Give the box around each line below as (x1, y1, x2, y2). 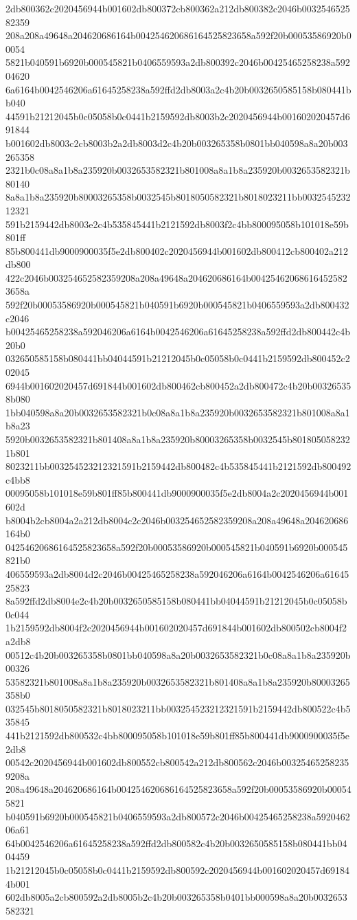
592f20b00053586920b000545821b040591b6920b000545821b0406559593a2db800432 (5, 298, 349, 312)
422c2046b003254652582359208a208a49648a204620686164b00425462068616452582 (5, 270, 347, 284)
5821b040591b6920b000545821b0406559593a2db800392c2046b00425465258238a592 (5, 55, 350, 69)
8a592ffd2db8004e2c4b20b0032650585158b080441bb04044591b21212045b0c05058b (5, 594, 347, 608)
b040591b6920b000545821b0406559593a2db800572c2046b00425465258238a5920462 (5, 809, 350, 823)
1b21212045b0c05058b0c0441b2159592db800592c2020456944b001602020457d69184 (5, 863, 349, 877)
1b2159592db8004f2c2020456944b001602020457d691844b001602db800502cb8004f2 (5, 620, 347, 635)
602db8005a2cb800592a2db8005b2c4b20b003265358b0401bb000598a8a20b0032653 (5, 890, 347, 904)
